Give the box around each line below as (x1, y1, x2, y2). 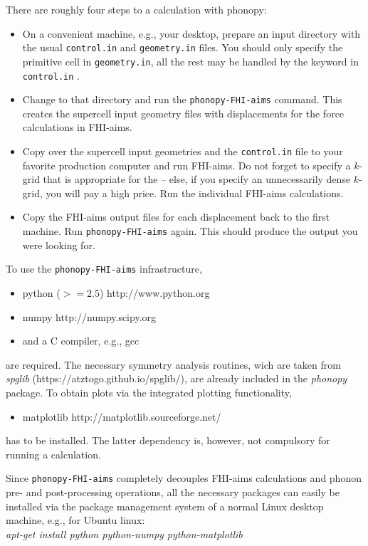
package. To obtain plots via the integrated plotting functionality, (6, 384, 292, 399)
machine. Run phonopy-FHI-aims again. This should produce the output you (22, 224, 358, 238)
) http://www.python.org (99, 285, 210, 300)
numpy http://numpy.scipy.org (22, 309, 157, 324)
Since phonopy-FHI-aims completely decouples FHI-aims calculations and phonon (6, 471, 362, 485)
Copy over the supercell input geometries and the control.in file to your (22, 144, 343, 158)
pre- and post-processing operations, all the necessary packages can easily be (6, 484, 340, 499)
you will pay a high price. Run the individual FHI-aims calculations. (46, 185, 344, 200)
